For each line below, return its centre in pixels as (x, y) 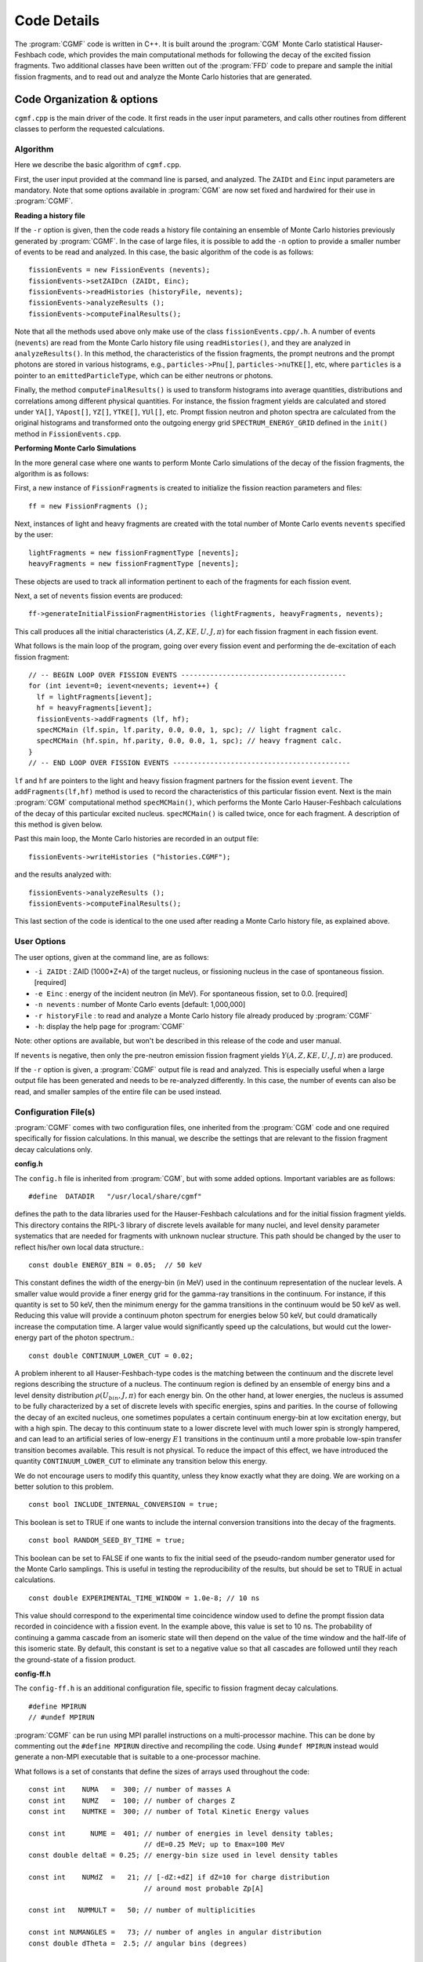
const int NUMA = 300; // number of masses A (130, 1790)
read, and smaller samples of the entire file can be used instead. (118, 1092)
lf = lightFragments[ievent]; (94, 697)
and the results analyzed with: (63, 874)
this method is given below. (59, 825)
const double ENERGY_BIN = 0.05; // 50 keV (116, 1265)
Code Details (57, 20)
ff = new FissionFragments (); (89, 506)
